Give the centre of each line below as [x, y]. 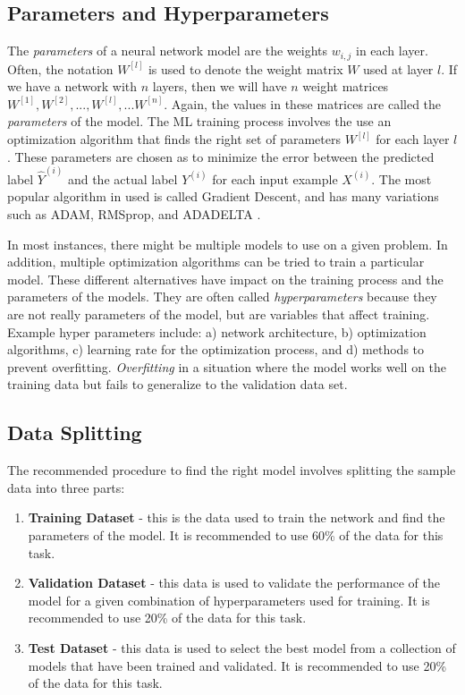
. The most [402, 178]
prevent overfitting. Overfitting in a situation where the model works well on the [227, 366]
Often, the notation [60, 68]
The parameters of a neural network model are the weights [168, 51]
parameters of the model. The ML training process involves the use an [199, 121]
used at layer [398, 68]
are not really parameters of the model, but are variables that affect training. [219, 314]
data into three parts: [66, 487]
